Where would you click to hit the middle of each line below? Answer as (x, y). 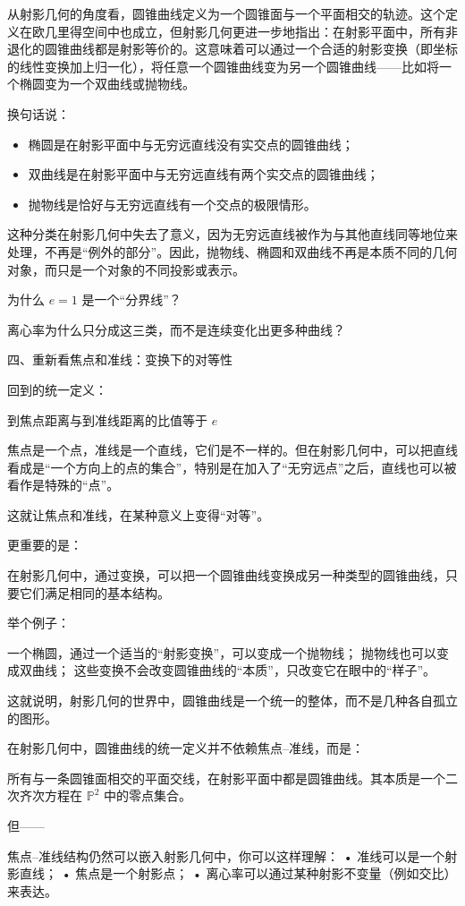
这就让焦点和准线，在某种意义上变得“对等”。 (139, 514)
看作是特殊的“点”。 (63, 485)
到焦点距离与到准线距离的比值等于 (107, 419)
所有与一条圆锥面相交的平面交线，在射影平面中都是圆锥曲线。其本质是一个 (226, 778)
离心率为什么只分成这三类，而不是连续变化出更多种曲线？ (176, 329)
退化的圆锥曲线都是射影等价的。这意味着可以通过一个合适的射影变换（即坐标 (232, 49)
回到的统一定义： (57, 389)
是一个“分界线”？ (131, 299)
